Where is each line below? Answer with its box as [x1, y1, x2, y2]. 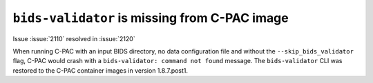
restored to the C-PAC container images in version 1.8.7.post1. [12, 66, 189, 75]
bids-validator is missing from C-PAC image [12, 10, 289, 25]
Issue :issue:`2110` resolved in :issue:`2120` [12, 34, 135, 43]
